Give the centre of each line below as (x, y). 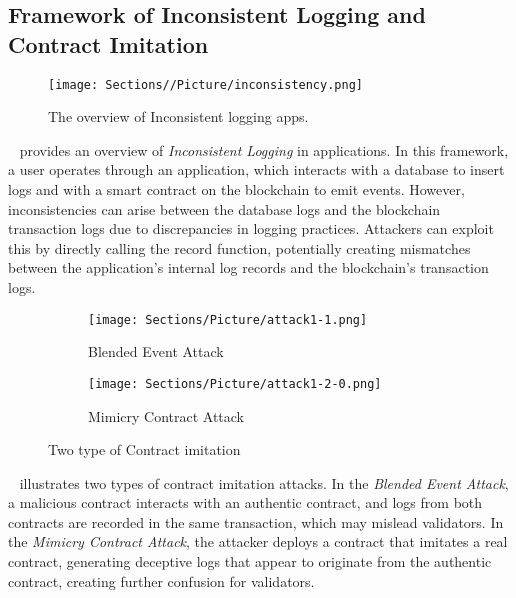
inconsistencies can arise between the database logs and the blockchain (224, 208)
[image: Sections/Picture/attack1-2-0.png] (235, 383)
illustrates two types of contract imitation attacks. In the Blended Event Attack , (264, 482)
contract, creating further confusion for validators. (161, 580)
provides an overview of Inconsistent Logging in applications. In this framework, (264, 149)
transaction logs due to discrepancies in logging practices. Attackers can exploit (251, 228)
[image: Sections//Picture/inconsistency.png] (205, 84)
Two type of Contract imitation (144, 449)
